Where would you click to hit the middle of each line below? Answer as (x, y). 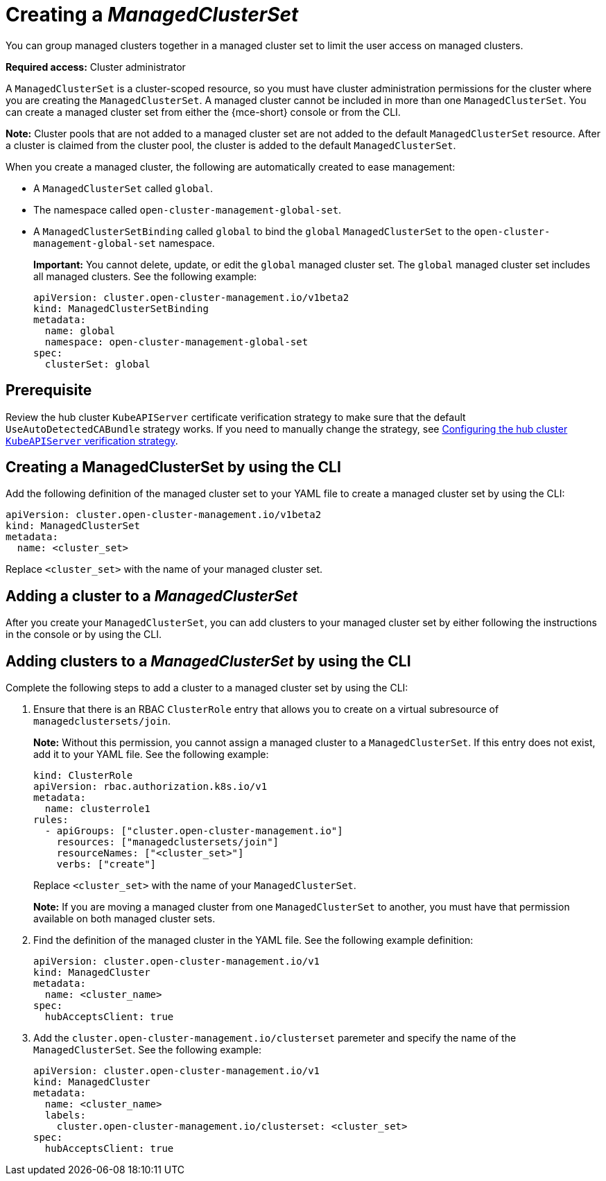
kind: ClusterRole (83, 776)
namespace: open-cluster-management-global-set (176, 342)
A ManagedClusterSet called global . (123, 188)
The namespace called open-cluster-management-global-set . (188, 209)
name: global (80, 330)
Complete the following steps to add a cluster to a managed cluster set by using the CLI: (207, 688)
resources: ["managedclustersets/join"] (168, 842)
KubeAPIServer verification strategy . (92, 440)
